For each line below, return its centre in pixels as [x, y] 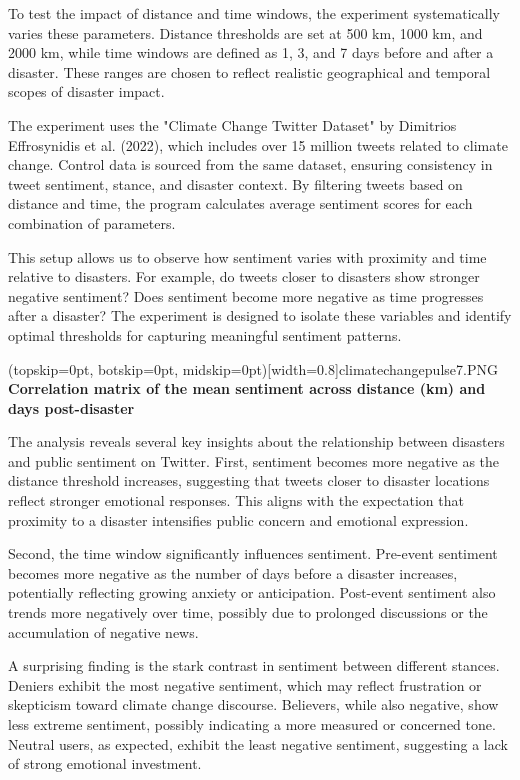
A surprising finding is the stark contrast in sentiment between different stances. [254, 665]
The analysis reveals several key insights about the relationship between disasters [256, 441]
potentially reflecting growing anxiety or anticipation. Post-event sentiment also [252, 592]
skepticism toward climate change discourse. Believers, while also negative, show [253, 704]
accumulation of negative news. [103, 631]
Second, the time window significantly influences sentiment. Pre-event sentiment [253, 553]
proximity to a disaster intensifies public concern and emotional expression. [238, 519]
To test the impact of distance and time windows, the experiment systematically [254, 13]
